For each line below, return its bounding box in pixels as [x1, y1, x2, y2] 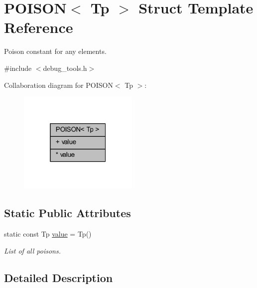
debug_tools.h [43, 62, 87, 73]
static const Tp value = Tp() [4, 228, 92, 239]
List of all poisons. [4, 245, 61, 256]
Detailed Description [4, 270, 113, 285]
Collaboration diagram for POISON [4, 79, 113, 90]
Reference [4, 17, 73, 37]
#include [4, 62, 32, 73]
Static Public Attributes [4, 205, 131, 221]
